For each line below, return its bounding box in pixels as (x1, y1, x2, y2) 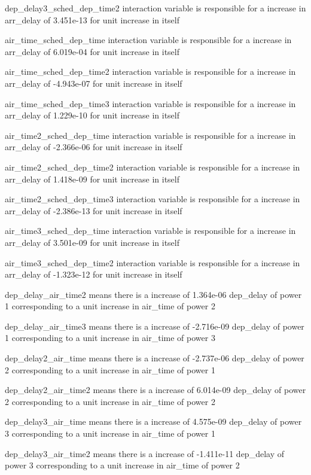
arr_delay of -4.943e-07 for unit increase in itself (5, 77, 182, 89)
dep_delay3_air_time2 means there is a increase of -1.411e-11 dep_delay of (5, 447, 284, 459)
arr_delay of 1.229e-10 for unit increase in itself (5, 109, 179, 121)
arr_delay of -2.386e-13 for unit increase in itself (5, 204, 182, 217)
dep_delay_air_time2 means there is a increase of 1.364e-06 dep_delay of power (5, 288, 302, 300)
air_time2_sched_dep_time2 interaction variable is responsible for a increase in (5, 160, 300, 173)
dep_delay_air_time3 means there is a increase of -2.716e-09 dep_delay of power (5, 319, 304, 332)
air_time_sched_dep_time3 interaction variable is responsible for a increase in (5, 97, 296, 109)
